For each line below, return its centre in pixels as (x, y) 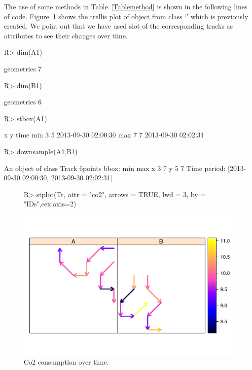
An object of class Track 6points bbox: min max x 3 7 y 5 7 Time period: (115, 168)
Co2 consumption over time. (66, 362)
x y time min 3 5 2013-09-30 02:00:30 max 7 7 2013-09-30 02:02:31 (104, 135)
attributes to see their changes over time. (66, 35)
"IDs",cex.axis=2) (50, 204)
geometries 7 (23, 68)
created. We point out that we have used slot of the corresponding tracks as (119, 26)
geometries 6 (23, 102)
